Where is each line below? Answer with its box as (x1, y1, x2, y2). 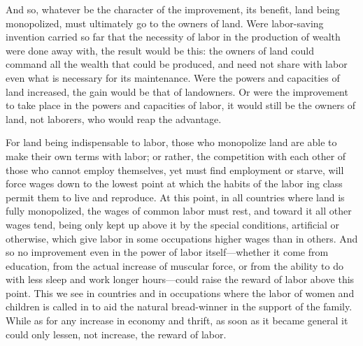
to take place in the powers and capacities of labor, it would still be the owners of (6, 98, 356, 113)
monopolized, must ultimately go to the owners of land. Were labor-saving (6, 15, 324, 30)
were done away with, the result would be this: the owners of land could (6, 43, 314, 57)
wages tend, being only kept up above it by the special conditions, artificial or (6, 217, 340, 231)
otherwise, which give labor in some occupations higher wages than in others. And (6, 231, 358, 245)
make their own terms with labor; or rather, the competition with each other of (6, 148, 346, 163)
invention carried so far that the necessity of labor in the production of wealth (6, 29, 341, 44)
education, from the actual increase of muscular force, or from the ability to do (6, 258, 343, 273)
